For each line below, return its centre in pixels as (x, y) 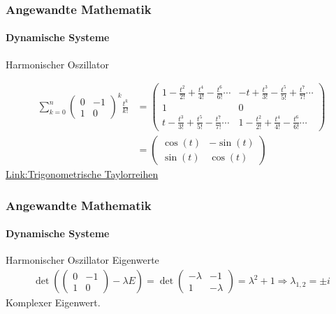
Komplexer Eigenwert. (53, 302)
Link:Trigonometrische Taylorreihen (82, 174)
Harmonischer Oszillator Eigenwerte (82, 260)
